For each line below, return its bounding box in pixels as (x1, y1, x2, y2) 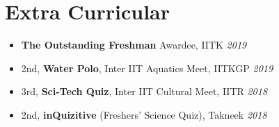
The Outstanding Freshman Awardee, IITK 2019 (21, 37, 247, 52)
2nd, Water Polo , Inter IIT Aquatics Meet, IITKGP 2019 (21, 60, 273, 75)
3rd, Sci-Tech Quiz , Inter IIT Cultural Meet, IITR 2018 (21, 84, 268, 99)
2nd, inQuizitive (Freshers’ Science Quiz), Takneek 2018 (21, 107, 267, 121)
